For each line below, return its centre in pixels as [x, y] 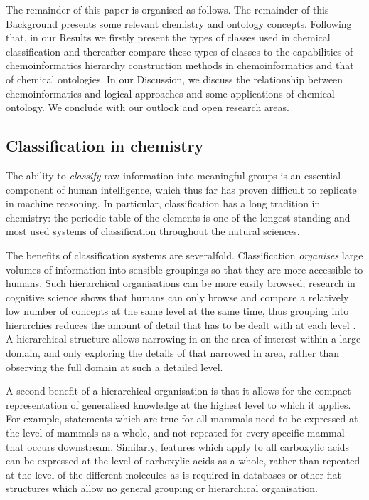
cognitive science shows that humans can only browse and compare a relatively [177, 297]
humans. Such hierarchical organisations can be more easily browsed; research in [181, 283]
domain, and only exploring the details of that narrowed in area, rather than [172, 353]
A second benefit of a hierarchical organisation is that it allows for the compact [178, 391]
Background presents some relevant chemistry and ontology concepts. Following [179, 23]
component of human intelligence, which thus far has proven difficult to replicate [181, 189]
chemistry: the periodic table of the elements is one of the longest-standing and [178, 217]
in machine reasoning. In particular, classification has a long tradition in [163, 203]
